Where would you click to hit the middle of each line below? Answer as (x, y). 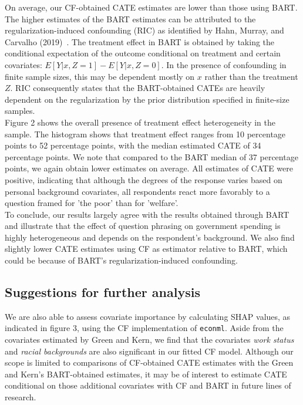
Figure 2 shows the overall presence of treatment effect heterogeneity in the (140, 122)
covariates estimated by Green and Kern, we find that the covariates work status (149, 340)
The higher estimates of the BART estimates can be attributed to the (130, 18)
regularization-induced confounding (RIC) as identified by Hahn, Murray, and (144, 30)
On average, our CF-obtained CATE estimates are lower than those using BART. (151, 7)
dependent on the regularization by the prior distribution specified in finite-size (147, 99)
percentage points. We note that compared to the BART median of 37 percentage (151, 156)
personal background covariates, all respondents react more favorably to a (137, 191)
